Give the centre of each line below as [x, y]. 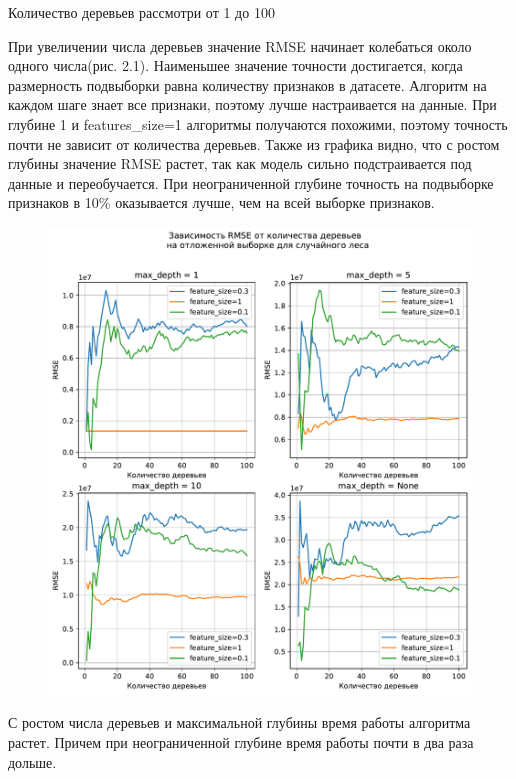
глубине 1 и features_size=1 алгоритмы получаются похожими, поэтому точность [258, 123]
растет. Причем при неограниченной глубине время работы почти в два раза [241, 741]
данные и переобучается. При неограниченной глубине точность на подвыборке [251, 182]
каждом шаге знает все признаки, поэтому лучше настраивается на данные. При [252, 104]
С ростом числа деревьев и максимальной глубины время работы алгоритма [239, 722]
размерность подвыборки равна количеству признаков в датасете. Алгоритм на [247, 84]
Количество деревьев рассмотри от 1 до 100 [141, 12]
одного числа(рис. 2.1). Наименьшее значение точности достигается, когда [235, 65]
